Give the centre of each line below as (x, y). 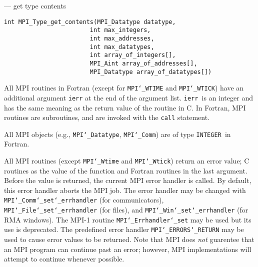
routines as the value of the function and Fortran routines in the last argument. (126, 170)
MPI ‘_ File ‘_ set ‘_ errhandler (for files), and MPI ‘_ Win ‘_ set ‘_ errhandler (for (126, 210)
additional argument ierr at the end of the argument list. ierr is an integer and (128, 97)
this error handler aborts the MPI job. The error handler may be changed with (125, 190)
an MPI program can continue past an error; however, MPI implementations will (128, 249)
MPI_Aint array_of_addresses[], (143, 63)
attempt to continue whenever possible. (64, 259)
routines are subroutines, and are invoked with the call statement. (107, 117)
